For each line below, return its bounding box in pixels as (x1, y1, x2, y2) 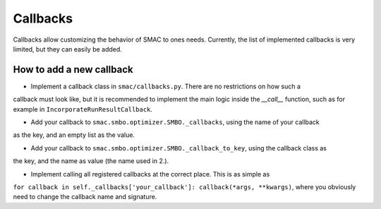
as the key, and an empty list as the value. (13, 131, 135, 139)
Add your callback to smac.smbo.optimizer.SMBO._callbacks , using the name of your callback (30, 118, 320, 126)
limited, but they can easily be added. (13, 44, 123, 53)
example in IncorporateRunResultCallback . (13, 104, 153, 113)
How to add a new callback (13, 64, 133, 76)
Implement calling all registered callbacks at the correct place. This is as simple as (30, 169, 270, 178)
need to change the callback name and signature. (13, 193, 157, 201)
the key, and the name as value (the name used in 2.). (13, 157, 169, 165)
